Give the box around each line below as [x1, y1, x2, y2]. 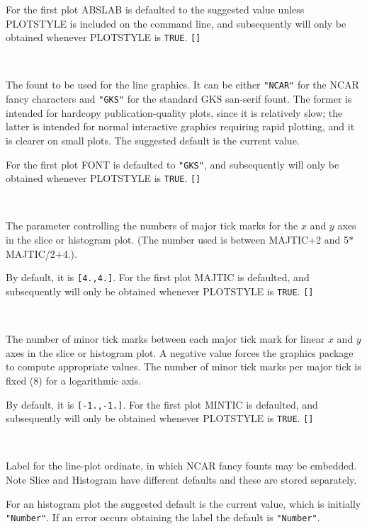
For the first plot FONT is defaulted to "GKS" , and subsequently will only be [6, 157, 339, 171]
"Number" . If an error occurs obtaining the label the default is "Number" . [6, 510, 320, 525]
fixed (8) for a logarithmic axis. [6, 372, 142, 387]
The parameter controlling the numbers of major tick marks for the [6, 218, 298, 233]
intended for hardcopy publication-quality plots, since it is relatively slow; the [6, 105, 343, 120]
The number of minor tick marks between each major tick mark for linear [6, 331, 325, 346]
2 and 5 [316, 232, 349, 247]
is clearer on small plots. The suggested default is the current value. [6, 132, 300, 147]
